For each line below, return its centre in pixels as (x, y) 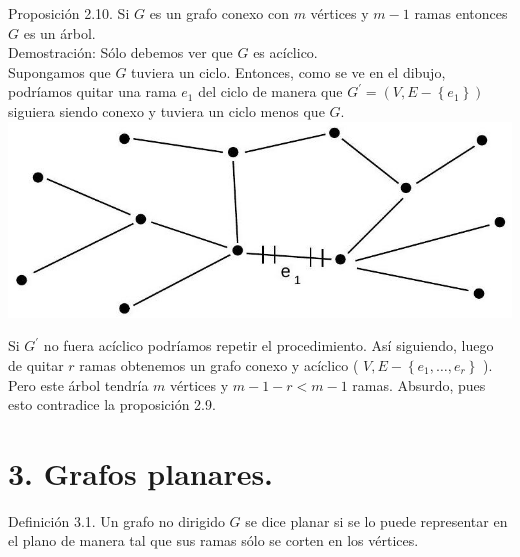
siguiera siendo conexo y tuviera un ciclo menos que (166, 110)
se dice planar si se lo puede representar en (376, 520)
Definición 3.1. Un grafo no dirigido (116, 520)
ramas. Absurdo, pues (419, 384)
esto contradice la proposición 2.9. (112, 404)
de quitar (36, 364)
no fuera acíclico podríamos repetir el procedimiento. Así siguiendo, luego (268, 345)
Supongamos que (59, 71)
